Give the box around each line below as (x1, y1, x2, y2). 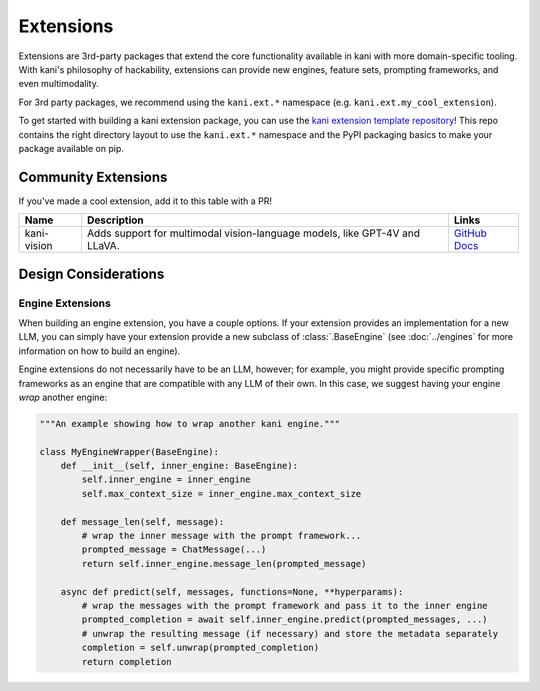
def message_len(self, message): (60, 516, 225, 527)
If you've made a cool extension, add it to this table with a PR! (18, 195, 273, 207)
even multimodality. (18, 78, 99, 90)
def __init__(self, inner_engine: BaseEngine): (60, 460, 299, 472)
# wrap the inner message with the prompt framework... (81, 530, 362, 542)
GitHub (453, 226, 487, 240)
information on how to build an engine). (18, 345, 181, 357)
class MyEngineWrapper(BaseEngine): (39, 446, 220, 457)
